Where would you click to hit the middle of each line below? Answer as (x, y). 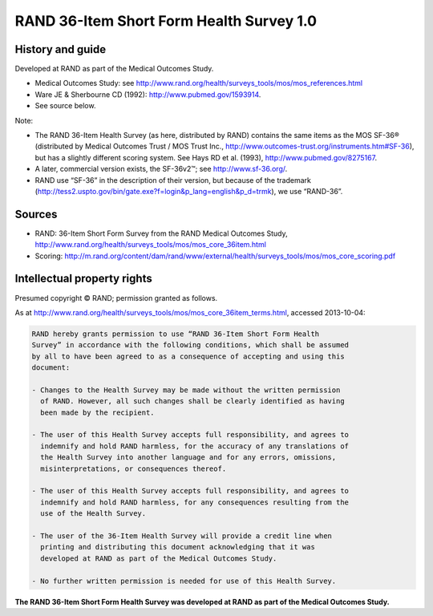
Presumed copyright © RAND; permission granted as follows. (116, 298)
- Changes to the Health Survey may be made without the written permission (186, 390)
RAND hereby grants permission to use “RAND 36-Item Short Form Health (176, 334)
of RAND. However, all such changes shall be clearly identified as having (192, 401)
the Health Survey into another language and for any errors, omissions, (188, 458)
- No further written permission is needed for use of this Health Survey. (184, 581)
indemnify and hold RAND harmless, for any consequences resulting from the (194, 502)
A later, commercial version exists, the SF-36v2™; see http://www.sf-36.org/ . (161, 169)
